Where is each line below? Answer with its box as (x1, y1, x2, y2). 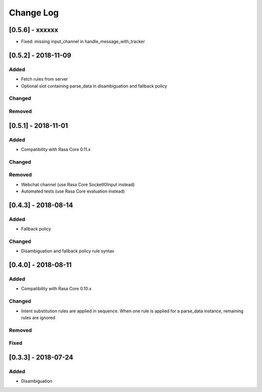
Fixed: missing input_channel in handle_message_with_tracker (21, 39, 145, 45)
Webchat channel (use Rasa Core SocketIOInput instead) (21, 181, 135, 187)
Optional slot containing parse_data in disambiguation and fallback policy (21, 83, 167, 89)
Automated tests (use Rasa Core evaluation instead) (21, 188, 125, 194)
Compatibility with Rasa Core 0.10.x (21, 286, 92, 292)
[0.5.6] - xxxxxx (9, 26, 58, 34)
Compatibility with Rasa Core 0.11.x (21, 146, 91, 152)
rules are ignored (21, 314, 55, 320)
